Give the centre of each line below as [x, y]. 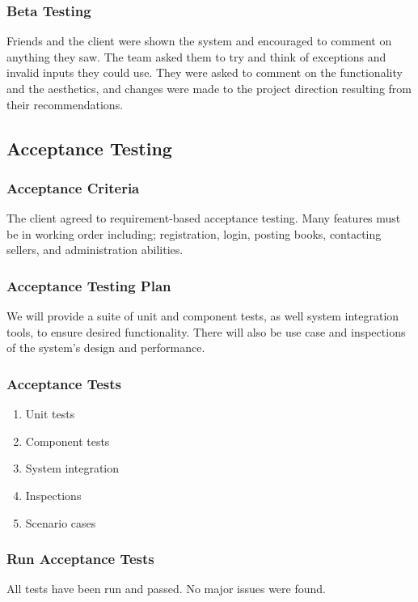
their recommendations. [65, 104]
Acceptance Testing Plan [89, 285]
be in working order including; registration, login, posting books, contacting [194, 233]
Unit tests [50, 414]
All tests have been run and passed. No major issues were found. [166, 589]
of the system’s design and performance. [106, 348]
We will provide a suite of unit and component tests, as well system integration [203, 316]
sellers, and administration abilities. [95, 250]
